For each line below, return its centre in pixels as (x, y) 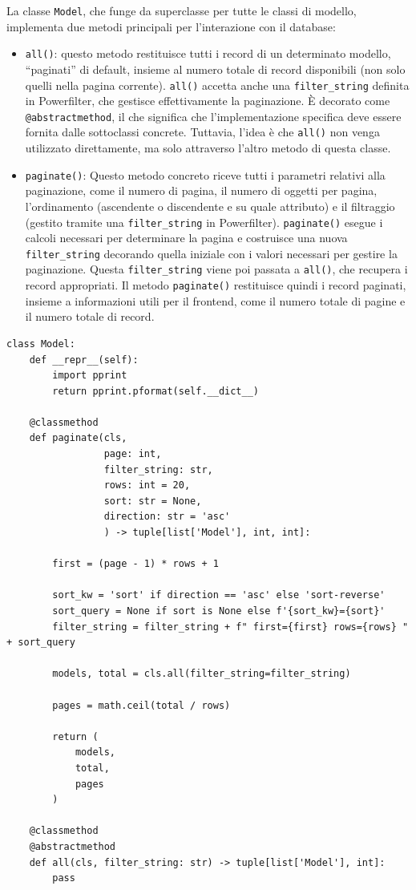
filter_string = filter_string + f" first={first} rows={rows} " (230, 627)
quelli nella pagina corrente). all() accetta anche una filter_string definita (217, 85)
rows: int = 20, (147, 485)
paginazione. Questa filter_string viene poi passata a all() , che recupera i (216, 269)
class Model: (41, 344)
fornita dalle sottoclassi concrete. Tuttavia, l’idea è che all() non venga (202, 132)
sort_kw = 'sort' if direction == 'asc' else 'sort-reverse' (219, 595)
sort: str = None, (153, 501)
